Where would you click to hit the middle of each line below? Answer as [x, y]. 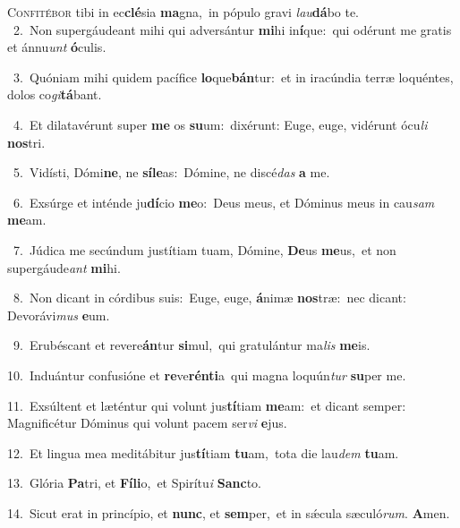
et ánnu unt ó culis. [57, 47]
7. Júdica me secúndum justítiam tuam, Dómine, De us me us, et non [204, 249]
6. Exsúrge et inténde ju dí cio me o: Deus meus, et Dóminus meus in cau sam [224, 202]
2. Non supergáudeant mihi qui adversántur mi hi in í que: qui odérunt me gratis [232, 29]
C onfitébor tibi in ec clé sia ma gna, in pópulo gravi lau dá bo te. [183, 12]
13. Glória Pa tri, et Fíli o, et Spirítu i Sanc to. [134, 483]
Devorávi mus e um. [59, 315]
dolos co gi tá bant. [55, 94]
